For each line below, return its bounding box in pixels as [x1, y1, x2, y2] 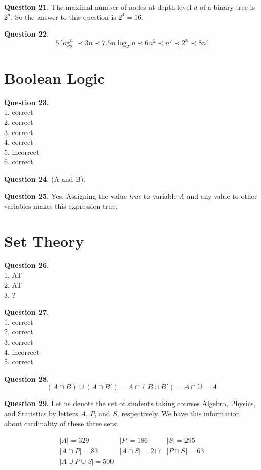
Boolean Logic [4, 67, 105, 88]
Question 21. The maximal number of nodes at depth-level [4, 2, 192, 12]
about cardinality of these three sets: [4, 418, 118, 428]
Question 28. [4, 373, 49, 384]
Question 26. [4, 259, 49, 270]
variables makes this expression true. [4, 200, 118, 211]
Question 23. [4, 96, 49, 107]
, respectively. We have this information [117, 408, 240, 418]
